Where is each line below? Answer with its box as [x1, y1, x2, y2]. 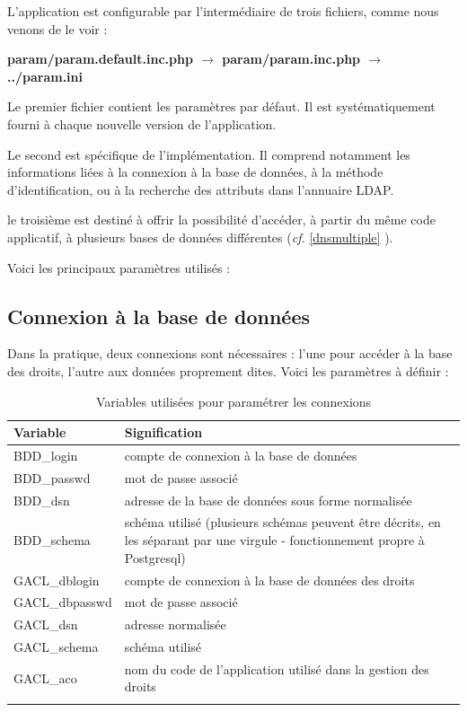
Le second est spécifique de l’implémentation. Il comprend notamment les [7, 145, 410, 163]
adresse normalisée [124, 615, 226, 634]
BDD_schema [13, 531, 91, 549]
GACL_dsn [13, 615, 78, 634]
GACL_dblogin [13, 570, 100, 589]
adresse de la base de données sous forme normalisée [124, 490, 412, 509]
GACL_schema [13, 637, 99, 656]
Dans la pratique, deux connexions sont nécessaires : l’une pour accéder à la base [7, 344, 453, 363]
